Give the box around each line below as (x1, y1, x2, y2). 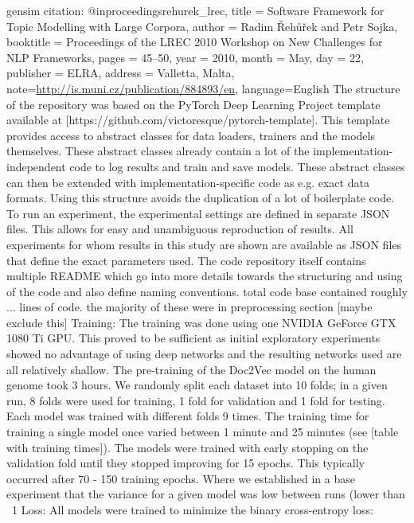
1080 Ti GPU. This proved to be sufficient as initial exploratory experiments (6, 330, 381, 346)
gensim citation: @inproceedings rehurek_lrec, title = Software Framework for (6, 2, 385, 18)
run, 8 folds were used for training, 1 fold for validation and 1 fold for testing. (6, 392, 385, 408)
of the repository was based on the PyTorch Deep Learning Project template (6, 96, 381, 112)
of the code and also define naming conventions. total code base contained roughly (6, 283, 408, 299)
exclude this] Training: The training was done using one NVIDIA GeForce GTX (6, 314, 396, 330)
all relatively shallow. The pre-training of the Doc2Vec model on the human (6, 361, 377, 377)
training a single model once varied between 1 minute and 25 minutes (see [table (6, 423, 399, 440)
